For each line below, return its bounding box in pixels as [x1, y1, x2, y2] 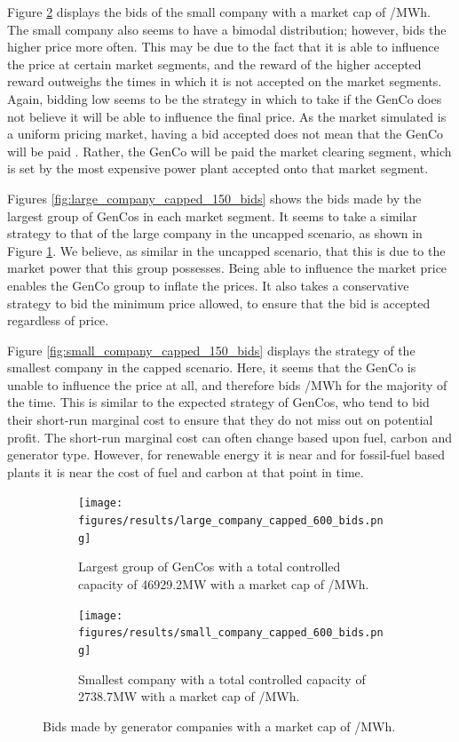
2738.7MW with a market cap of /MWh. [78, 687, 300, 706]
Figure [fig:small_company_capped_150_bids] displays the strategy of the [7, 340, 415, 359]
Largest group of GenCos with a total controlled [78, 557, 341, 576]
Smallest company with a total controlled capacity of [78, 669, 366, 688]
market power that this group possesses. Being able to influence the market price [7, 259, 447, 277]
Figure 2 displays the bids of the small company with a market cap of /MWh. [7, 3, 431, 20]
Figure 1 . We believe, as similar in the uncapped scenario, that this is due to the [7, 241, 446, 259]
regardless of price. [7, 311, 109, 330]
